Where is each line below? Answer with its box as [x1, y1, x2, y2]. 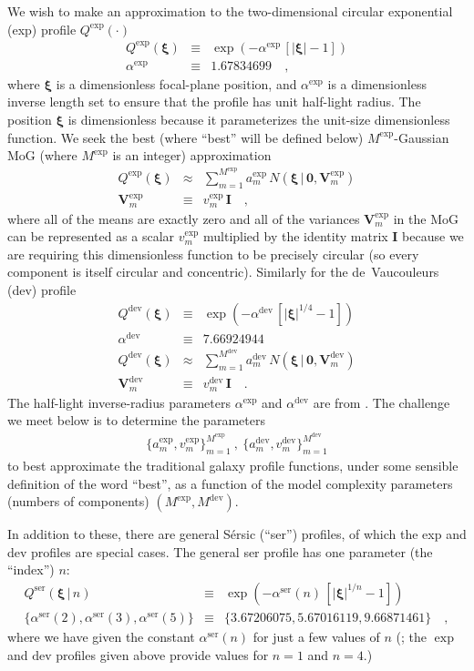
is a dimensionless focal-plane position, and [56, 74, 297, 93]
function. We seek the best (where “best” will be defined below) [7, 127, 364, 147]
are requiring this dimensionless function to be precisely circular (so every [7, 244, 419, 263]
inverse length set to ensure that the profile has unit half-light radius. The [7, 92, 421, 111]
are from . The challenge [313, 392, 450, 412]
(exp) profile [7, 19, 77, 38]
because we [402, 227, 464, 246]
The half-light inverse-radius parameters [7, 392, 231, 412]
